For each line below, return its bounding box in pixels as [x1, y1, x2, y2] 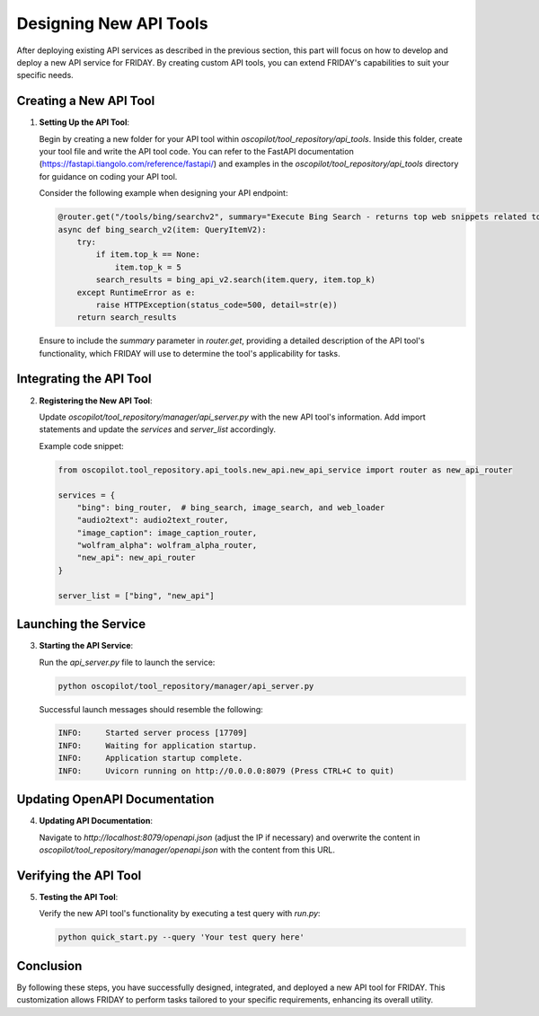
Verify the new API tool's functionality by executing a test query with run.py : [39, 908, 321, 919]
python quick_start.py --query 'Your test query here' [57, 932, 305, 942]
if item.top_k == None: [95, 250, 201, 260]
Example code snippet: [39, 440, 125, 451]
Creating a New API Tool [16, 93, 155, 109]
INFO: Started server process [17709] [57, 728, 248, 738]
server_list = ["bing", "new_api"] [57, 590, 215, 601]
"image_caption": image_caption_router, [76, 527, 258, 538]
